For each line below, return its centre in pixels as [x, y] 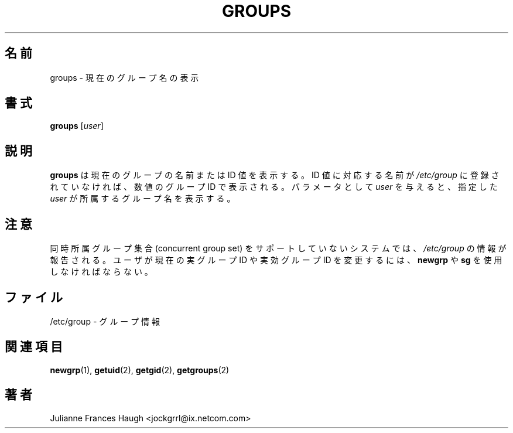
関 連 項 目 [34, 347]
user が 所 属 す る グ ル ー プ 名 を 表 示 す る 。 [143, 199]
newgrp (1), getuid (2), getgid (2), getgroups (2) [140, 370]
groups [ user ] [77, 126]
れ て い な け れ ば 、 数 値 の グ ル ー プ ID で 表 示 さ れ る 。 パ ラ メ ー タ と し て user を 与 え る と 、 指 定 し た [274, 187]
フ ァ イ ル [34, 297]
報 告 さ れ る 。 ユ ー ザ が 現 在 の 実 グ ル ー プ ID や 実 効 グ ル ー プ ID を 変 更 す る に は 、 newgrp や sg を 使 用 [276, 260]
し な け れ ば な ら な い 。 [101, 272]
